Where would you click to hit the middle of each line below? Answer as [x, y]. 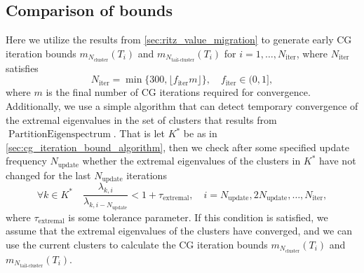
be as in [200, 133]
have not [338, 161]
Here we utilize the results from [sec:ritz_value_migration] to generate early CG [179, 40]
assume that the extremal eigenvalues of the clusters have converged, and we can [179, 231]
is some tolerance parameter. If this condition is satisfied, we [198, 217]
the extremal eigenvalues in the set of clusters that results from [141, 119]
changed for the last [48, 175]
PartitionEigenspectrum [59, 135]
